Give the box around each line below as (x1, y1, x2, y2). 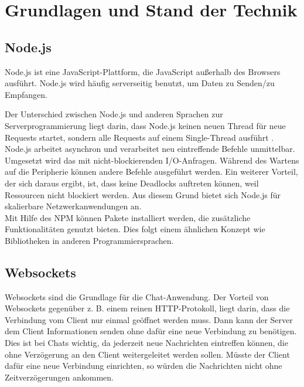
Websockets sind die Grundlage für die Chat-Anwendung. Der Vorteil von (5, 290, 269, 303)
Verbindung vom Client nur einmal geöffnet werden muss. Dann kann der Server (5, 313, 293, 325)
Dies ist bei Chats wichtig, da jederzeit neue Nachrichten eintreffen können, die (5, 337, 288, 349)
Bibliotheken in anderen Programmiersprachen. (5, 234, 174, 246)
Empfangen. (5, 88, 47, 100)
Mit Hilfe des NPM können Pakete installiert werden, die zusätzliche (5, 211, 251, 223)
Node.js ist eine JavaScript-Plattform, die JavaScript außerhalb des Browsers (5, 65, 281, 77)
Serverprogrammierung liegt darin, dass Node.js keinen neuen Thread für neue (5, 119, 286, 131)
